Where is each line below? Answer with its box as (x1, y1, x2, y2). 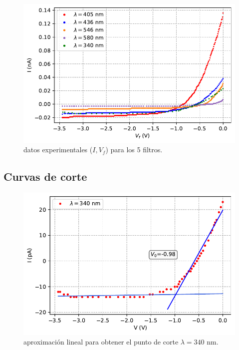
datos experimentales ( (23, 144, 93, 155)
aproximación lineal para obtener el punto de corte (23, 337, 179, 347)
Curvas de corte (3, 169, 87, 184)
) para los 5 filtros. (105, 144, 163, 155)
